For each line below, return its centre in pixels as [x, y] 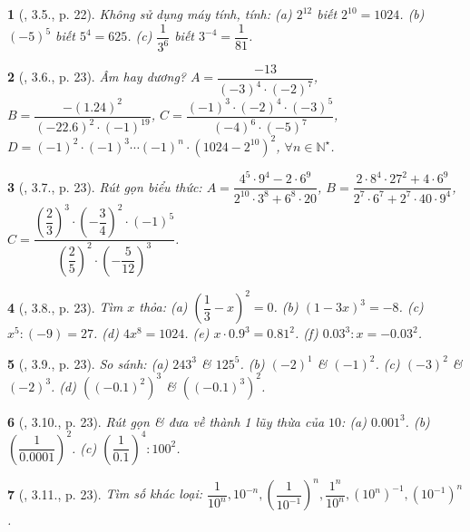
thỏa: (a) [163, 307]
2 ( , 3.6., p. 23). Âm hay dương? [97, 77]
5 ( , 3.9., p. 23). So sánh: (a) [88, 363]
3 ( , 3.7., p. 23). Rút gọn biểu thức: [105, 186]
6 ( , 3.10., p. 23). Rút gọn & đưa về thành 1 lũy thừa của [166, 421]
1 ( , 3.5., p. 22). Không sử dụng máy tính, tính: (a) [150, 14]
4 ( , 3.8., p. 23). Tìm [65, 307]
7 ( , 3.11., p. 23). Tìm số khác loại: [105, 493]
